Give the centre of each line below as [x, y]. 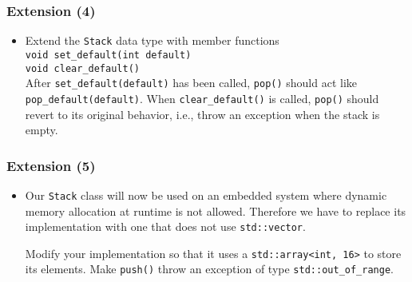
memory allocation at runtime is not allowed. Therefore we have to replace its [216, 211]
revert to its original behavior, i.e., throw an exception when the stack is [202, 114]
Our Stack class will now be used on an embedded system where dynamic [206, 195]
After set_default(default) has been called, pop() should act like [191, 83]
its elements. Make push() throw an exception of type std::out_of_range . [209, 269]
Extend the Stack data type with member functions [152, 40]
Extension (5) [51, 165]
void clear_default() [82, 68]
